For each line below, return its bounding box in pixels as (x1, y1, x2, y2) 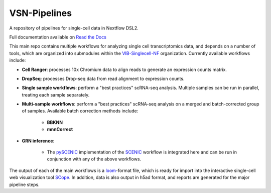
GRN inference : (22, 137, 55, 143)
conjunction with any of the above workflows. (47, 156, 142, 162)
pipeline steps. (9, 181, 40, 187)
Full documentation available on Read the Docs (9, 34, 106, 40)
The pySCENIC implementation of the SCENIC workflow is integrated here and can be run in (47, 149, 237, 155)
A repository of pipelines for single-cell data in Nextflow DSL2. (9, 25, 139, 31)
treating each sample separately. (22, 91, 90, 97)
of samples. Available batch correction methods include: (22, 108, 139, 114)
